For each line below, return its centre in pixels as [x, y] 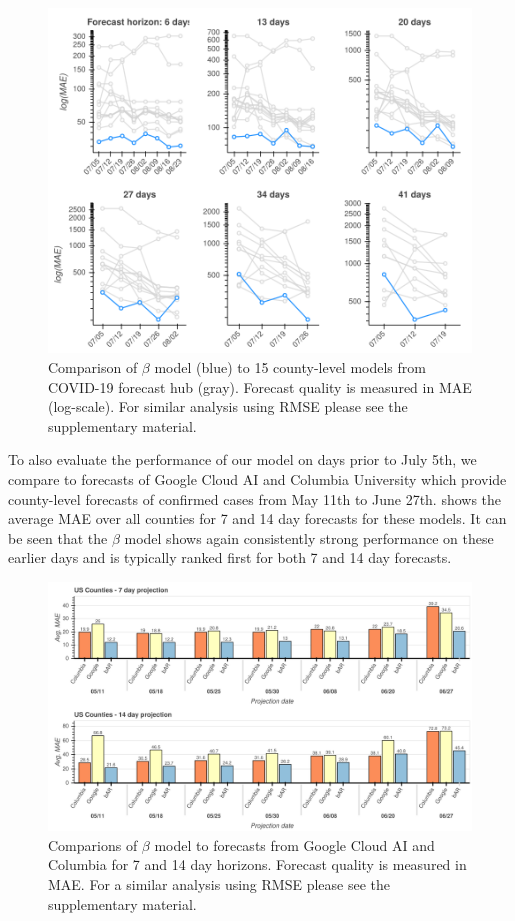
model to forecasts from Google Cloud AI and [294, 844]
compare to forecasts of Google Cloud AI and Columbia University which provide [257, 478]
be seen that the [58, 537]
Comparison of [93, 366]
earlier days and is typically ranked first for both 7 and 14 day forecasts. [230, 557]
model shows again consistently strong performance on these [309, 537]
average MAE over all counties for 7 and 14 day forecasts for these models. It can [257, 518]
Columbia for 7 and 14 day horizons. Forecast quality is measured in [257, 864]
